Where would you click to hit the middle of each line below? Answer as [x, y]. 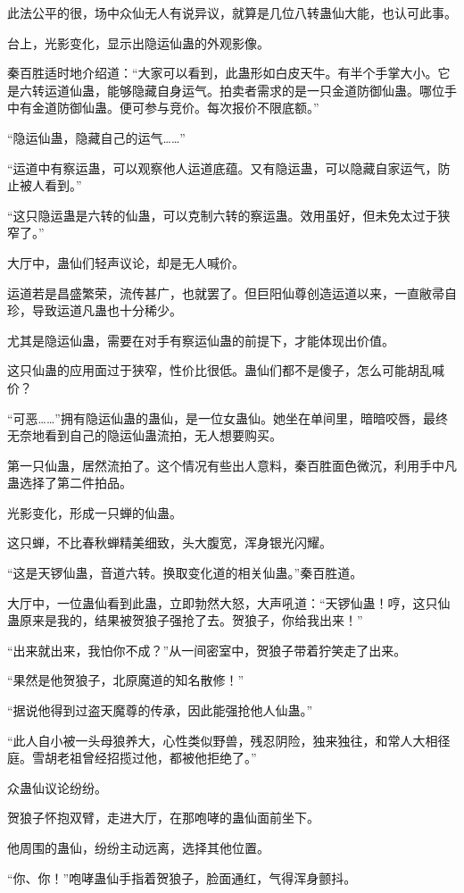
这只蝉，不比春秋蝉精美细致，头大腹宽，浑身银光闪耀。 [170, 542]
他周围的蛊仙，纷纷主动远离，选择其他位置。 [138, 847]
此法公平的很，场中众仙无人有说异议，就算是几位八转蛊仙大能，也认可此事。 [232, 13]
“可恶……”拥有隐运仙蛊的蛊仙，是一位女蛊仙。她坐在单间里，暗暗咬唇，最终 [228, 417]
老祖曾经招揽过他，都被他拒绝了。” [157, 758]
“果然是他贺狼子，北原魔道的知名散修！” [126, 680]
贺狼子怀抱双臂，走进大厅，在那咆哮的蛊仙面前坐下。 [163, 818]
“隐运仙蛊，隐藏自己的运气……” [96, 137]
